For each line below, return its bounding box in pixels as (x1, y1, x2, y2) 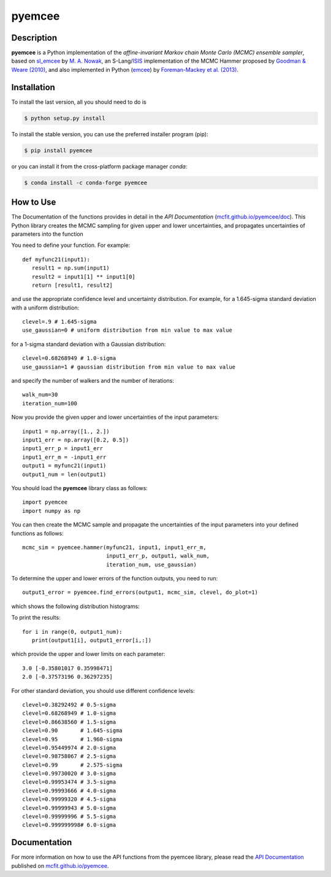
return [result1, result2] (31, 281, 113, 289)
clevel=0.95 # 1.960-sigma (22, 736, 123, 743)
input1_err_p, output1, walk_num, (106, 553, 210, 559)
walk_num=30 (22, 391, 58, 399)
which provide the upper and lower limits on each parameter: (11, 650, 165, 658)
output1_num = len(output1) (22, 470, 107, 478)
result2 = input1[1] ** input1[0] (31, 273, 136, 280)
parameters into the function (11, 230, 84, 238)
